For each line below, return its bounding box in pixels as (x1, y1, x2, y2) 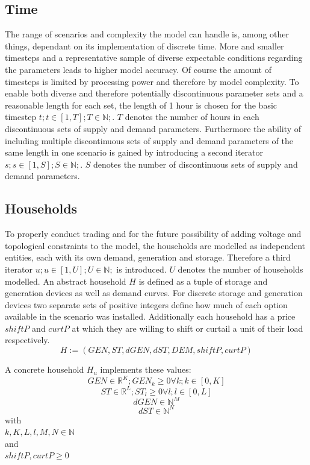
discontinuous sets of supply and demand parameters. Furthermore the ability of (5, 122, 302, 134)
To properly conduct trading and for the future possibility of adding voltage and (5, 227, 302, 240)
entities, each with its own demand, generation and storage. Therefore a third (5, 251, 291, 264)
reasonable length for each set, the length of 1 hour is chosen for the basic (5, 98, 277, 111)
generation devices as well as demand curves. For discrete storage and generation (5, 286, 303, 299)
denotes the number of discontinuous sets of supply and (93, 157, 298, 170)
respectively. (5, 334, 50, 346)
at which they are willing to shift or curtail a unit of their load (72, 321, 303, 334)
